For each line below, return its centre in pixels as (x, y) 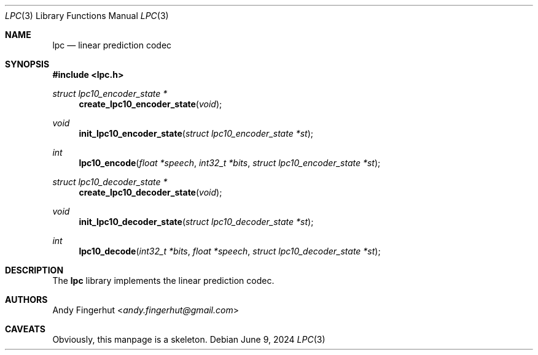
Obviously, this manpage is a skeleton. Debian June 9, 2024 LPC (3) (189, 339)
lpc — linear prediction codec (112, 45)
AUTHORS (26, 300)
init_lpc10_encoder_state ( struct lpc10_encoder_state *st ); (196, 133)
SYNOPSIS (27, 64)
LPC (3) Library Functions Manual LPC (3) (87, 16)
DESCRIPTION (34, 270)
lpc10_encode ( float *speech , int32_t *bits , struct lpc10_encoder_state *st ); (230, 163)
